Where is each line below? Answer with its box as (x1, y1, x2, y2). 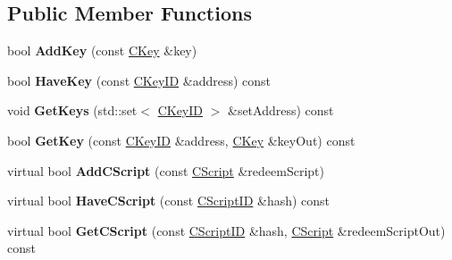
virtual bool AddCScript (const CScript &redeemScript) (7, 161, 324, 180)
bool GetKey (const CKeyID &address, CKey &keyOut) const (7, 130, 356, 149)
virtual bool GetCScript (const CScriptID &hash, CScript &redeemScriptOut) (7, 221, 446, 239)
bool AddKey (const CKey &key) (7, 41, 197, 60)
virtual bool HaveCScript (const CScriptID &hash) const (7, 191, 331, 210)
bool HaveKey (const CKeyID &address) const (7, 71, 272, 89)
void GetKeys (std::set (7, 101, 138, 120)
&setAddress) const (227, 101, 334, 120)
